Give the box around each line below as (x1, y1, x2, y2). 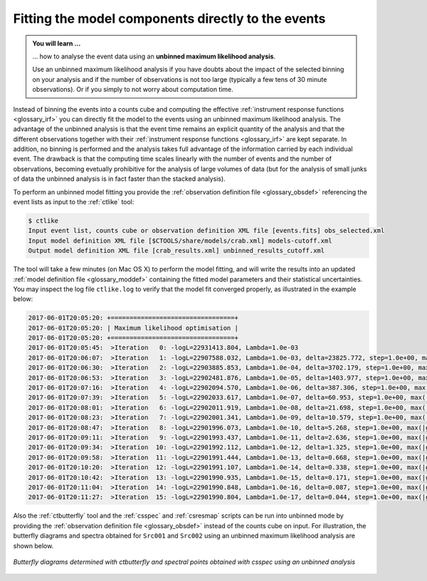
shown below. (13, 541, 54, 550)
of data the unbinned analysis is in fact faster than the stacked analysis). (13, 174, 226, 183)
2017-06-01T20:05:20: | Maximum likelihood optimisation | (28, 324, 238, 332)
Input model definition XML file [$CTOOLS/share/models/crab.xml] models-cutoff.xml (28, 236, 332, 245)
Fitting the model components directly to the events (13, 11, 326, 26)
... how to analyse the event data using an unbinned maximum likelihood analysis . (32, 52, 276, 61)
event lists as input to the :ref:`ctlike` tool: (13, 198, 135, 206)
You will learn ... (32, 39, 81, 48)
